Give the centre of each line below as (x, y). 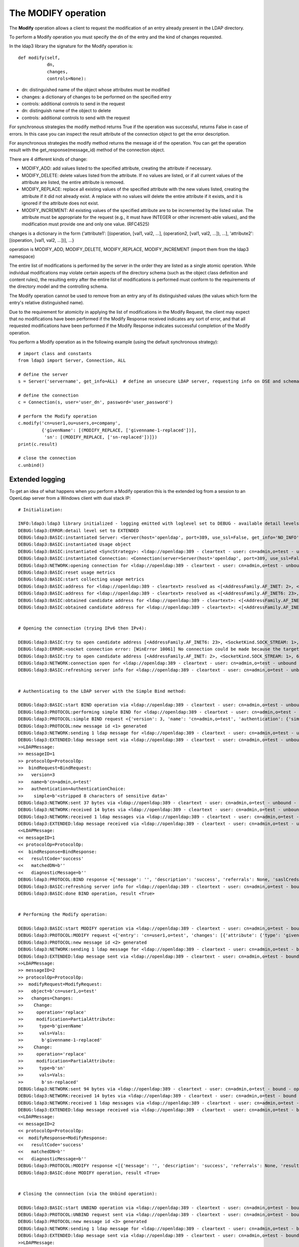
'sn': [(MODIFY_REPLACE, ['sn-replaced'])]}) (101, 437)
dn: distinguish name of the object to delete (66, 111)
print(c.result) (38, 444)
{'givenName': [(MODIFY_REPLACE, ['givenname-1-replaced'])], (119, 430)
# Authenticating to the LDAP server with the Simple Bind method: (102, 691)
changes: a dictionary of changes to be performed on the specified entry (97, 97)
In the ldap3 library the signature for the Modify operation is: (71, 46)
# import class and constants (55, 353)
